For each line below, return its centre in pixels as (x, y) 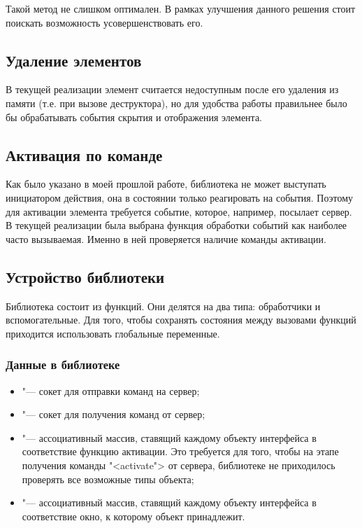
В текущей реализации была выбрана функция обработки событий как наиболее (176, 225)
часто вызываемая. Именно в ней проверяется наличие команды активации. (166, 238)
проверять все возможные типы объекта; (108, 479)
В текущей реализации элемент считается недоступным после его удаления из (172, 89)
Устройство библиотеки (85, 276)
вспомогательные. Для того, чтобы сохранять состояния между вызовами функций (181, 320)
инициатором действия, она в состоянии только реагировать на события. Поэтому (180, 197)
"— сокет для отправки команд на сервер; (111, 390)
